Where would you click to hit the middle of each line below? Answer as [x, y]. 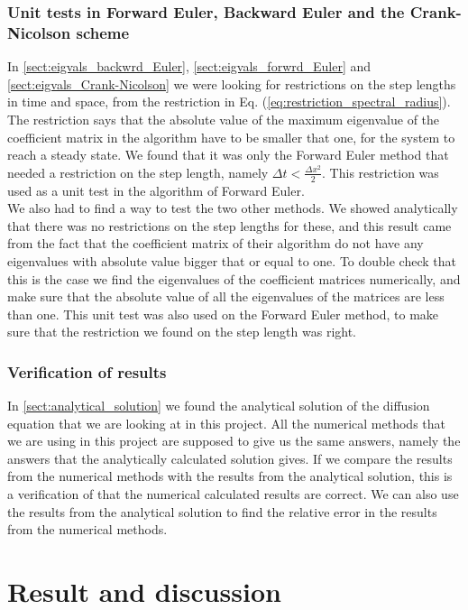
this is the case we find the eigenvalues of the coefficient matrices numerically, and [234, 278]
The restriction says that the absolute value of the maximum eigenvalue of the [224, 119]
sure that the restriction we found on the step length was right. [182, 332]
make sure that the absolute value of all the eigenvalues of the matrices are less [226, 296]
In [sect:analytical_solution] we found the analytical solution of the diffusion [219, 406]
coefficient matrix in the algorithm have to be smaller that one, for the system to [231, 137]
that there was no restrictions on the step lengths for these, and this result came [229, 225]
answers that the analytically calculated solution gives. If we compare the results [230, 458]
